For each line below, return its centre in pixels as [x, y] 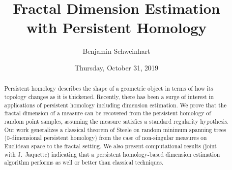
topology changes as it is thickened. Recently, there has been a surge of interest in [109, 96]
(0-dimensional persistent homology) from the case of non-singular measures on [105, 138]
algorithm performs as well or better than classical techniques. [84, 162]
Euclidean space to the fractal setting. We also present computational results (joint [110, 146]
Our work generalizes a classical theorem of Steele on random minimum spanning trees [115, 129]
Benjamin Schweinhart [116, 51]
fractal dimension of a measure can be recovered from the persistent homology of [108, 113]
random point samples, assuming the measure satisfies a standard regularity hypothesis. [116, 121]
